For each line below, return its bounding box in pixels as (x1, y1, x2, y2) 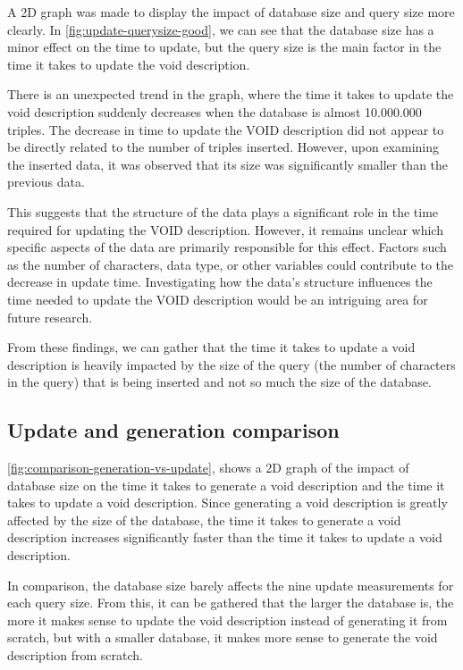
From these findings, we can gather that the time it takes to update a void (7, 338, 416, 356)
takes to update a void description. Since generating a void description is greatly (7, 493, 448, 512)
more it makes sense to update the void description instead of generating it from (7, 610, 448, 629)
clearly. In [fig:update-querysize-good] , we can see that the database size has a (7, 20, 434, 38)
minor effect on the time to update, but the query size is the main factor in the (7, 38, 442, 56)
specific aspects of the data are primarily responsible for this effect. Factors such (7, 238, 447, 256)
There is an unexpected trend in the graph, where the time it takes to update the (7, 85, 454, 104)
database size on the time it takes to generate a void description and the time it (7, 475, 445, 494)
